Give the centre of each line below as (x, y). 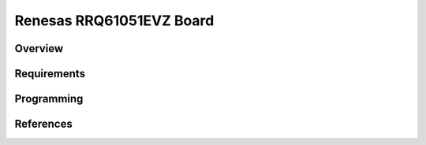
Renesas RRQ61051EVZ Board (114, 20)
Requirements (50, 74)
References (43, 124)
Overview (39, 48)
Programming (49, 99)
